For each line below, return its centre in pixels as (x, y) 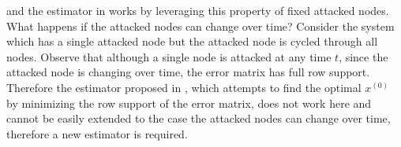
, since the (364, 56)
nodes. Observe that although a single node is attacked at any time (169, 56)
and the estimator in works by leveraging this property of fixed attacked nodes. (198, 10)
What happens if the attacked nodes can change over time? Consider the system (200, 26)
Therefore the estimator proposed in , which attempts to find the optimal (184, 87)
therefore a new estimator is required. (97, 133)
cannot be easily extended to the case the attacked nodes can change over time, (199, 118)
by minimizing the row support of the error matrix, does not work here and (189, 103)
